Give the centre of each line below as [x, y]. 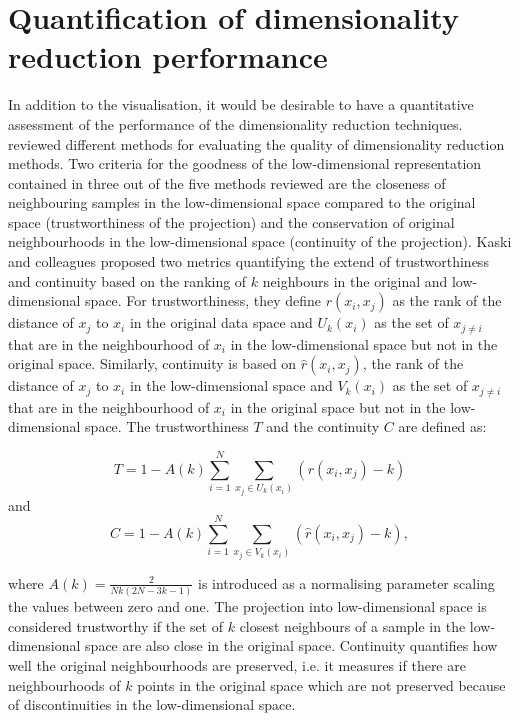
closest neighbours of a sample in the [352, 625]
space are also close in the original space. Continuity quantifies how [291, 645]
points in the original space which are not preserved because [321, 684]
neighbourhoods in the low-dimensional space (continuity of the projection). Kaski [260, 241]
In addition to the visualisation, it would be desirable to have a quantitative [241, 104]
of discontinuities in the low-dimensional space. [152, 704]
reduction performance [168, 56]
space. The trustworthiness [167, 426]
